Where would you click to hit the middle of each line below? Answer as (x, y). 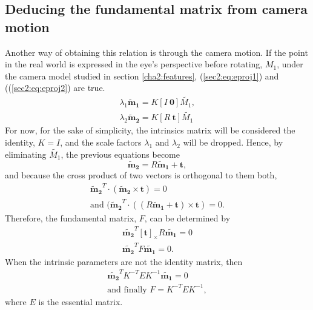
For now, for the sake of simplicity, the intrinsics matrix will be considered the (150, 130)
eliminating (26, 154)
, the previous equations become (120, 154)
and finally (127, 290)
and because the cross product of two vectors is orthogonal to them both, (141, 175)
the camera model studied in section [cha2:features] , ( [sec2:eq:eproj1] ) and (142, 76)
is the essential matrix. (81, 301)
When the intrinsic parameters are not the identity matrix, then (124, 261)
